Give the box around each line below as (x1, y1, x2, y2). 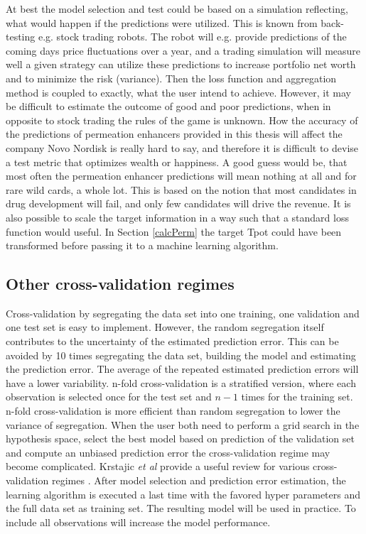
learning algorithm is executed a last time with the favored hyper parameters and (6, 486, 361, 501)
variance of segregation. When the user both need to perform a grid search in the (6, 417, 360, 432)
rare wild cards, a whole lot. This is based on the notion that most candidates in (6, 182, 357, 197)
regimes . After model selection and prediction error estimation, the (51, 473, 346, 488)
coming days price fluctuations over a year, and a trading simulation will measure (6, 43, 361, 58)
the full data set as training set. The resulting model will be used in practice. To (6, 501, 356, 516)
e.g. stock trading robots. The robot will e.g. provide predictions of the (38, 29, 347, 44)
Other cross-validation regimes (6, 273, 235, 295)
